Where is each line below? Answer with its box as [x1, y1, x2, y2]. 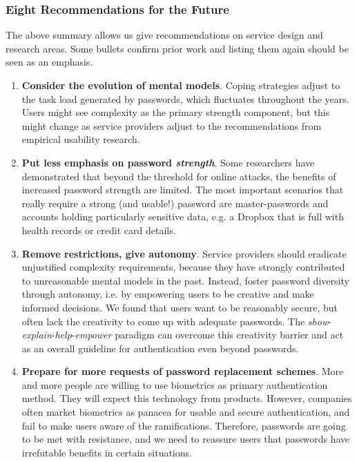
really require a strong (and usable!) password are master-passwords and [21, 195, 329, 210]
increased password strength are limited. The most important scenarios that [21, 182, 344, 197]
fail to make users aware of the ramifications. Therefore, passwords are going [21, 418, 346, 432]
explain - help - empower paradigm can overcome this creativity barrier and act [21, 327, 344, 342]
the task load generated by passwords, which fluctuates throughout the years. [21, 91, 349, 106]
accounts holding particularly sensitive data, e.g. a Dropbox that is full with [21, 209, 344, 224]
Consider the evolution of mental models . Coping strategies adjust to [21, 78, 340, 92]
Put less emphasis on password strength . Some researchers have [21, 155, 315, 169]
